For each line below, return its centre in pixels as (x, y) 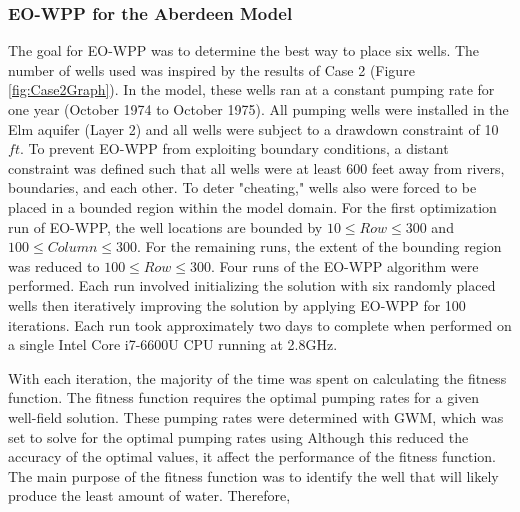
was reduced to (54, 265)
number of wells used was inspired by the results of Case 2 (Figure (211, 69)
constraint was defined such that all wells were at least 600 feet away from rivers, (256, 167)
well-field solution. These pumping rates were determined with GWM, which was (256, 416)
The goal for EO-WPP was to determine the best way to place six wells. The (244, 50)
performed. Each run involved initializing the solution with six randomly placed (252, 285)
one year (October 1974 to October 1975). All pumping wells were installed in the (258, 109)
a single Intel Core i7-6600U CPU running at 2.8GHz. (173, 344)
